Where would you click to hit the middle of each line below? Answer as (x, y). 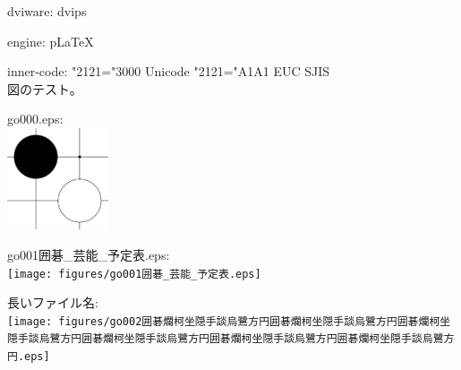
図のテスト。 (45, 88)
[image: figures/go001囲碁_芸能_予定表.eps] (134, 274)
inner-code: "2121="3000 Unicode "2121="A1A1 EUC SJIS (169, 71)
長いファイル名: (53, 302)
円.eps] (29, 357)
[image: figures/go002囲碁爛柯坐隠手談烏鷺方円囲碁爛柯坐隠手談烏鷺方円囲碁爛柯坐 (229, 321)
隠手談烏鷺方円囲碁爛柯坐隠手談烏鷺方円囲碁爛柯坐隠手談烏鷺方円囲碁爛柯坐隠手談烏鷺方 (231, 339)
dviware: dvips (47, 11)
